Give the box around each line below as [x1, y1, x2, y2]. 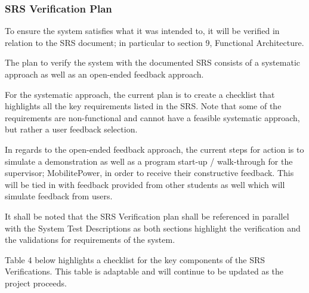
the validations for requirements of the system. [5, 233, 175, 246]
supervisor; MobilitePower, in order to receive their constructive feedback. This [5, 166, 294, 179]
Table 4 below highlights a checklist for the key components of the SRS [5, 253, 265, 266]
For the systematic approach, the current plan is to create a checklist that [5, 88, 275, 100]
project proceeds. [5, 276, 67, 289]
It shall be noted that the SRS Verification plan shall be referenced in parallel [5, 209, 289, 222]
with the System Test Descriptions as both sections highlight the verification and [5, 221, 301, 234]
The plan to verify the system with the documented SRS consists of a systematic [5, 56, 300, 69]
